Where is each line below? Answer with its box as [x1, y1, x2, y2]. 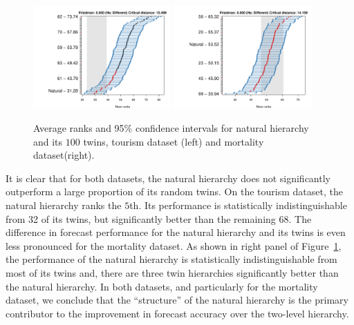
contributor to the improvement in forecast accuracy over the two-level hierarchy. [6, 306, 349, 320]
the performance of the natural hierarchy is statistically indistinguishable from [6, 252, 337, 266]
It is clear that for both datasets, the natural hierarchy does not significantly [6, 170, 330, 185]
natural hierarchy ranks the [6, 198, 122, 212]
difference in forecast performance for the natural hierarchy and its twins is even [6, 225, 346, 239]
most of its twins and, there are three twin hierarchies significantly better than [6, 265, 339, 279]
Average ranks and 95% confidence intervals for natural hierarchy [33, 121, 309, 135]
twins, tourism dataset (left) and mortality [83, 134, 264, 148]
